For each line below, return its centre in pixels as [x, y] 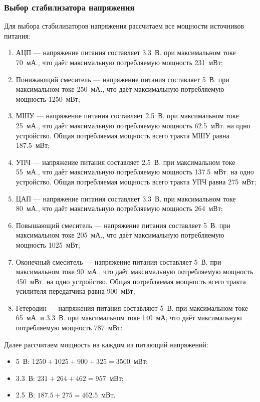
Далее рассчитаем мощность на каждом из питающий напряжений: [106, 344]
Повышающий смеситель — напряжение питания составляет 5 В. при [123, 225]
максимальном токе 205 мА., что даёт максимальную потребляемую [120, 235]
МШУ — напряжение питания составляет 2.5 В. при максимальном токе [127, 116]
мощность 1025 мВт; [48, 244]
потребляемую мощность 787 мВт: [69, 328]
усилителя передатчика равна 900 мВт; [75, 291]
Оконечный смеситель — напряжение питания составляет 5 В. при [118, 261]
